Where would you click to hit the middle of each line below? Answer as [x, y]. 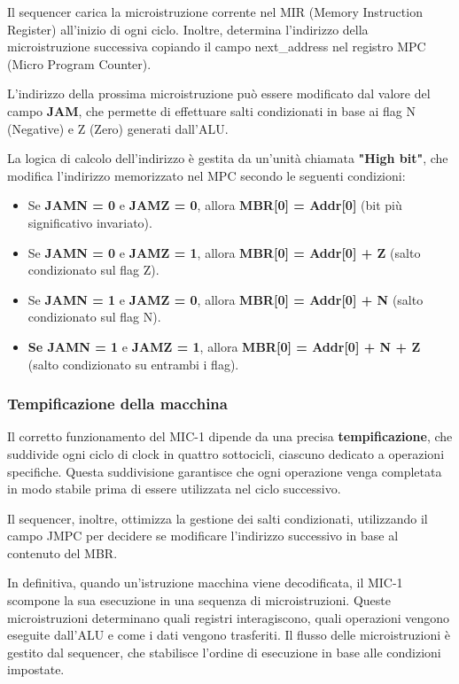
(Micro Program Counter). [79, 63]
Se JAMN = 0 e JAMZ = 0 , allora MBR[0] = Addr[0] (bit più [215, 205]
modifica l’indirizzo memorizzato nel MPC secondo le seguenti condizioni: [206, 175]
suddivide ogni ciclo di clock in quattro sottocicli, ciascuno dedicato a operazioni [226, 453]
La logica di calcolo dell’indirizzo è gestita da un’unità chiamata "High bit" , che [228, 158]
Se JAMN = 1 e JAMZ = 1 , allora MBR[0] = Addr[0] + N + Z [224, 346]
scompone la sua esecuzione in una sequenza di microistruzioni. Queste [199, 600]
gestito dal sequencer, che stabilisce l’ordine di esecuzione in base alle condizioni [224, 652]
